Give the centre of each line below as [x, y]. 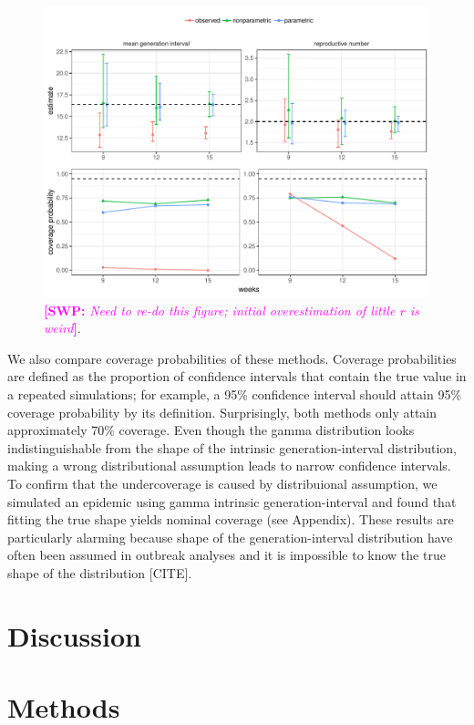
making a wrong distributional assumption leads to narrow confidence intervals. [229, 466]
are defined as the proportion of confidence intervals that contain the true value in [237, 376]
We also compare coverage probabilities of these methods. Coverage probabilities [232, 358]
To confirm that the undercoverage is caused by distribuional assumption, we [222, 483]
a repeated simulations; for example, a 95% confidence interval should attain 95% [235, 394]
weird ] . [62, 328]
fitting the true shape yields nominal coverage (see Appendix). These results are [231, 519]
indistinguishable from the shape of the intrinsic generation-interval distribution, [232, 447]
